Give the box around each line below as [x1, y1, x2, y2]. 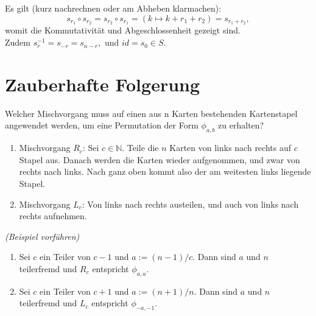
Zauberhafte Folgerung [5, 71, 200, 96]
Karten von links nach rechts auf [169, 141, 291, 154]
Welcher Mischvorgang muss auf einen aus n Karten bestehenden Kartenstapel [5, 107, 298, 119]
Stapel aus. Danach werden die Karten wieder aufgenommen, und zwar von [19, 153, 300, 166]
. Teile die [122, 141, 159, 154]
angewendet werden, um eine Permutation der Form [5, 119, 198, 132]
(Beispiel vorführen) [5, 230, 80, 242]
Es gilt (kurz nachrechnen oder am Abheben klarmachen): [5, 2, 222, 14]
